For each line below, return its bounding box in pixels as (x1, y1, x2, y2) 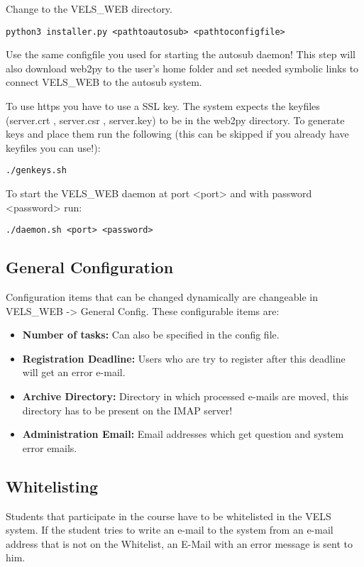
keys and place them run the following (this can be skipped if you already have (6, 126, 349, 141)
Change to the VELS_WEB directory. (6, 1, 172, 16)
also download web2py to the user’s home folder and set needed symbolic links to (6, 60, 359, 75)
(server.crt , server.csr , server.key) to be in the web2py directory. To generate (6, 112, 345, 127)
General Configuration (6, 256, 174, 278)
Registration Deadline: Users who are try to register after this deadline (22, 351, 346, 365)
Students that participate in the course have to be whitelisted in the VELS (6, 508, 331, 523)
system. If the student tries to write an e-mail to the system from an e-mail (6, 522, 333, 537)
